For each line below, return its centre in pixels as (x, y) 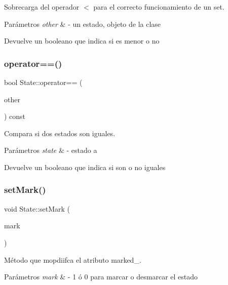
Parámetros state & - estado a (51, 150)
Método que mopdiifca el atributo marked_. (73, 259)
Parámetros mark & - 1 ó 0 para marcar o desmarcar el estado (101, 277)
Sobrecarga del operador (42, 7)
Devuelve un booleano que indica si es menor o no (82, 41)
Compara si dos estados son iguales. (60, 133)
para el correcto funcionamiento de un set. (159, 7)
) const (15, 116)
